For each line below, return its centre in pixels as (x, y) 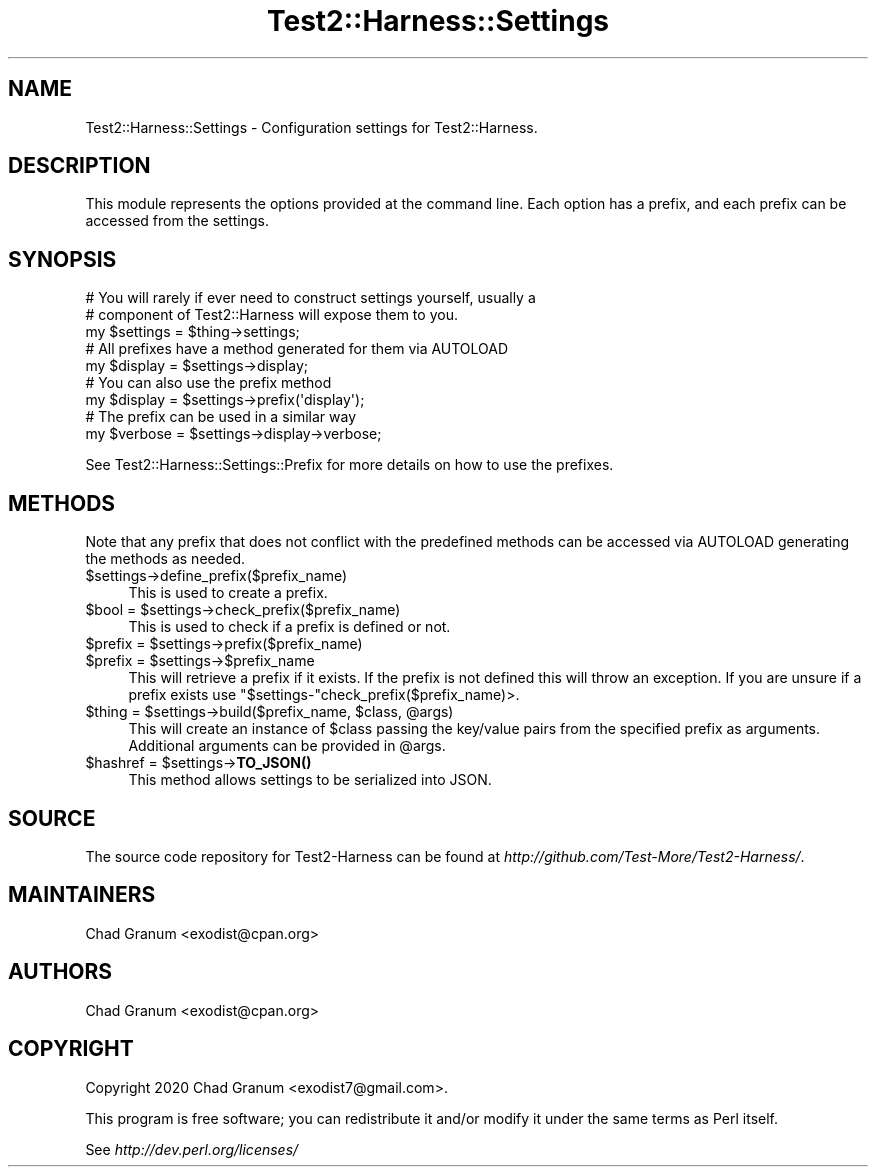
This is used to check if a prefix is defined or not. (289, 627)
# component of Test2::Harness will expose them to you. (271, 315)
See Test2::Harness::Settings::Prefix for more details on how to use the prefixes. (349, 465)
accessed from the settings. (177, 221)
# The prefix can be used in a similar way (221, 417)
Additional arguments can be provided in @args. (287, 746)
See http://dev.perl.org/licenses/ (192, 1149)
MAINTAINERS (82, 895)
